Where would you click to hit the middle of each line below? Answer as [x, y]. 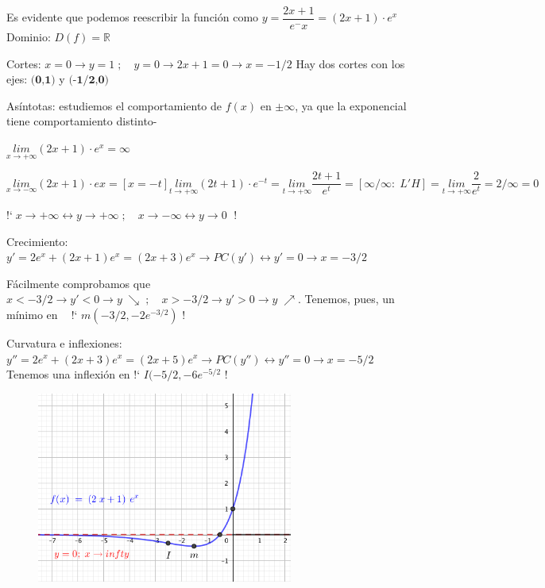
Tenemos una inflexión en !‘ [73, 374]
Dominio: [29, 37]
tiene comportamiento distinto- [82, 121]
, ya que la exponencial [351, 105]
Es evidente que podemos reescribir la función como [133, 17]
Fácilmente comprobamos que [79, 283]
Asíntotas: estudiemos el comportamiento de [114, 105]
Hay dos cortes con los [350, 63]
